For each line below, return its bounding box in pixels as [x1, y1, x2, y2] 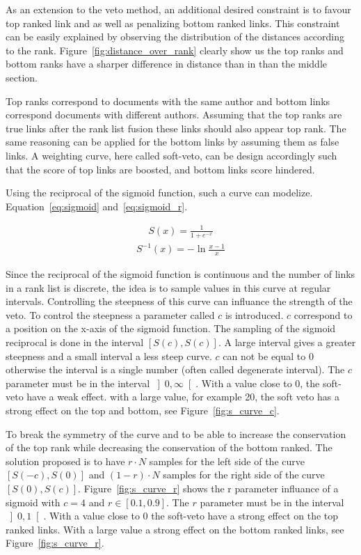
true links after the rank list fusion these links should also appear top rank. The [6, 120, 346, 135]
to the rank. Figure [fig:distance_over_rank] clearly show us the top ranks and [6, 42, 344, 57]
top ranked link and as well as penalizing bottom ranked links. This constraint [6, 15, 340, 30]
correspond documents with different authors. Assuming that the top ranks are [6, 107, 342, 122]
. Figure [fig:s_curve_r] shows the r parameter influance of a [78, 480, 339, 495]
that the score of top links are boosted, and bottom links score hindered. [6, 162, 315, 176]
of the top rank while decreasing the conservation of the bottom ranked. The [6, 440, 332, 455]
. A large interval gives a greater [218, 335, 356, 350]
